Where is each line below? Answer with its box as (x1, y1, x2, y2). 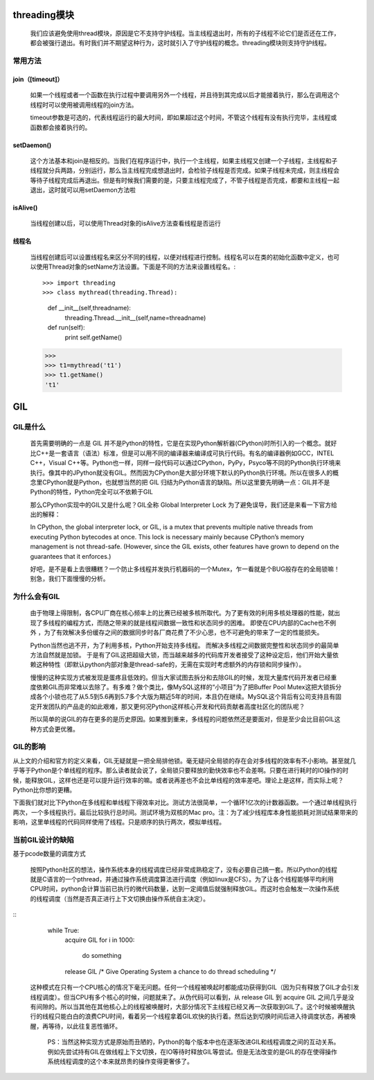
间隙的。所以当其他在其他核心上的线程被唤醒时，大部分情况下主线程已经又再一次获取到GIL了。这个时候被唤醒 (35, 1002, 350, 1011)
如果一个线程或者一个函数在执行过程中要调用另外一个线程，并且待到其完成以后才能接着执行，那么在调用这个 (30, 91, 339, 99)
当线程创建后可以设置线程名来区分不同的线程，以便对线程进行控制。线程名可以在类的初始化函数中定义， (30, 253, 328, 261)
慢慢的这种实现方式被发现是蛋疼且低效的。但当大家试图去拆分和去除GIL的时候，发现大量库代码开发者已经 (30, 673, 332, 682)
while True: (47, 926, 80, 934)
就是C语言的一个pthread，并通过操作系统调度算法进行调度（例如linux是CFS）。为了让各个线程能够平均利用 (30, 875, 334, 884)
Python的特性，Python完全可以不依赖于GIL (30, 488, 154, 496)
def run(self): (47, 323, 86, 332)
